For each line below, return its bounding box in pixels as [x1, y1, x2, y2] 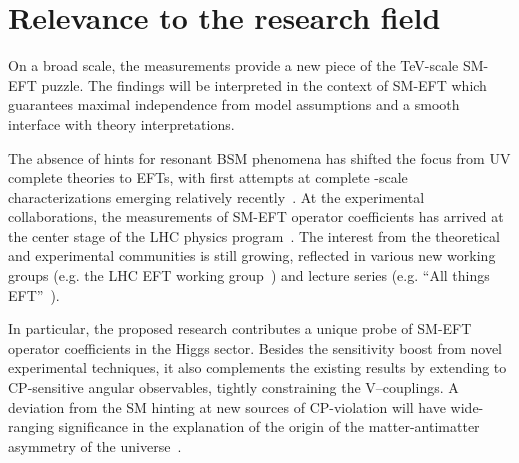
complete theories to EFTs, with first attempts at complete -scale [8, 167, 408, 188]
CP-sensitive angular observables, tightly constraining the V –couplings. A [8, 377, 459, 398]
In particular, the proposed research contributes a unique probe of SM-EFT [8, 318, 472, 339]
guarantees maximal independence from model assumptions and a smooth [8, 94, 460, 115]
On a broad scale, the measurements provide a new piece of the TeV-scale [8, 55, 459, 76]
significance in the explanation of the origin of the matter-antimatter [58, 416, 480, 437]
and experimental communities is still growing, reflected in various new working [8, 245, 496, 266]
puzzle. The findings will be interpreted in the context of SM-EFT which [41, 74, 487, 95]
